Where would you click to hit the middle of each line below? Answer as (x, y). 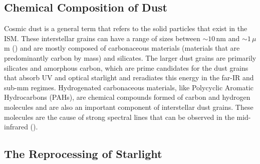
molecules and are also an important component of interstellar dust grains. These (129, 107)
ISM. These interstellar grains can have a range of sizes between (102, 38)
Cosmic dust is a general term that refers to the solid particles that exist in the (126, 28)
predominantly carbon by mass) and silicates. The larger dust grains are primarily (130, 57)
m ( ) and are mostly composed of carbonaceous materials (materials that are (122, 48)
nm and (228, 38)
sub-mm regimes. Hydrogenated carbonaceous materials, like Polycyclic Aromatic (129, 87)
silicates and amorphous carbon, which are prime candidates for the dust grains (126, 67)
